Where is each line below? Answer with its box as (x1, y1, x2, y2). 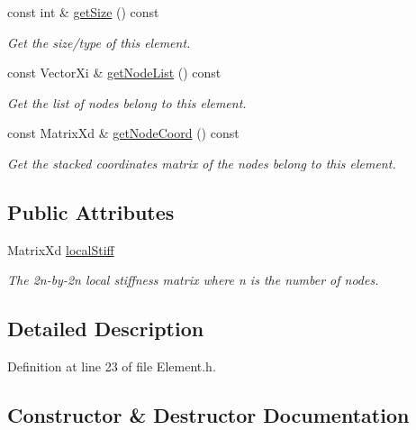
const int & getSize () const (7, 3, 159, 21)
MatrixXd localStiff (7, 240, 114, 259)
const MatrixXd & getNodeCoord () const (7, 124, 240, 142)
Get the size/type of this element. (7, 32, 191, 51)
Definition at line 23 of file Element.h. (7, 357, 216, 376)
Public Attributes (7, 197, 175, 225)
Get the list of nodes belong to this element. (7, 93, 247, 112)
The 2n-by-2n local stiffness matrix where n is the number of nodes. (7, 270, 379, 289)
